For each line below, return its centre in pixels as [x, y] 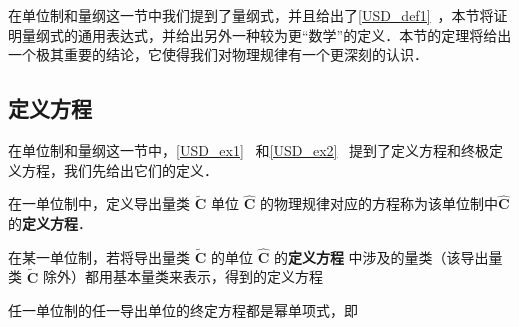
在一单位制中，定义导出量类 [99, 203]
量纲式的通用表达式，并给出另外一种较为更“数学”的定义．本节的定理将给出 [266, 34]
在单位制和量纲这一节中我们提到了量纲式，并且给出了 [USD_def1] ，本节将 [251, 15]
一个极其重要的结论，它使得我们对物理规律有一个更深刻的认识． [218, 54]
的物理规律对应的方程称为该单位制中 [378, 203]
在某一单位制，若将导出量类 [99, 256]
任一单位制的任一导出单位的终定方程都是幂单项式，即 [183, 310]
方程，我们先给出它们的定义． [119, 169]
